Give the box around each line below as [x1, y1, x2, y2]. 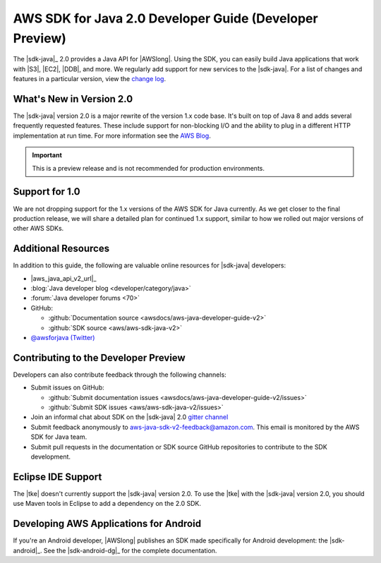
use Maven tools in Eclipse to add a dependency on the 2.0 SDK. [13, 500, 201, 508]
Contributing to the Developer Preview [13, 351, 186, 363]
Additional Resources [13, 243, 109, 255]
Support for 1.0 [13, 186, 80, 198]
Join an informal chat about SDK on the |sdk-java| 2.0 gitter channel [30, 413, 229, 421]
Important [32, 151, 63, 159]
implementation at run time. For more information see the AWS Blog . [13, 131, 211, 140]
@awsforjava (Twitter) [30, 333, 95, 341]
